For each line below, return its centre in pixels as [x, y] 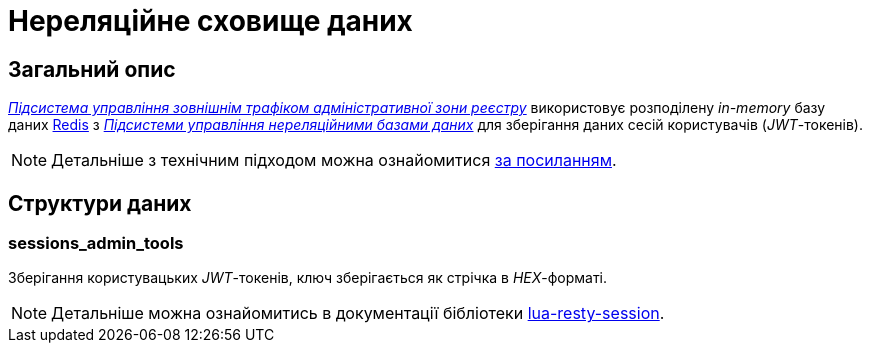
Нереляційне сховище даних [210, 21]
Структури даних [100, 203]
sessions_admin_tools [96, 243]
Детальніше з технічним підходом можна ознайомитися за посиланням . [334, 160]
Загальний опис [92, 69]
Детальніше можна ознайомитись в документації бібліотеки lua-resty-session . [358, 313]
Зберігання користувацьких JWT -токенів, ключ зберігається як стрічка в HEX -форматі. [308, 278]
